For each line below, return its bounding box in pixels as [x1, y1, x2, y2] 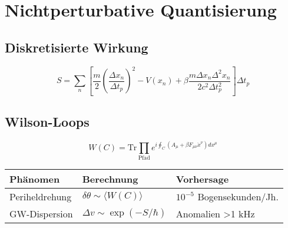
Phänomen [9, 171, 60, 186]
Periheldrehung [9, 189, 72, 203]
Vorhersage [176, 171, 229, 186]
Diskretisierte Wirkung [5, 38, 148, 56]
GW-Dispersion [9, 206, 73, 220]
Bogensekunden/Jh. [197, 189, 279, 203]
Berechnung [82, 171, 138, 186]
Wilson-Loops [5, 112, 90, 130]
